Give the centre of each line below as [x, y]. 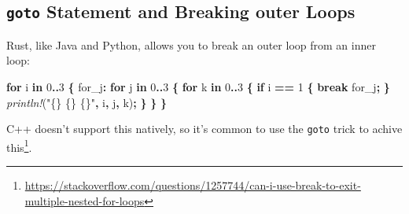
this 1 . [19, 146]
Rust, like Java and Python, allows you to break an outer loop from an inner [191, 44]
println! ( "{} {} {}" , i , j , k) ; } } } [87, 102]
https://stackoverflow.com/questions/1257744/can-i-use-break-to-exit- [193, 185]
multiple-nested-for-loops [85, 200]
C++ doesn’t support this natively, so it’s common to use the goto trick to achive [204, 129]
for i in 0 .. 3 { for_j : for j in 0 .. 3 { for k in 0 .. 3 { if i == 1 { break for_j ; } [198, 86]
